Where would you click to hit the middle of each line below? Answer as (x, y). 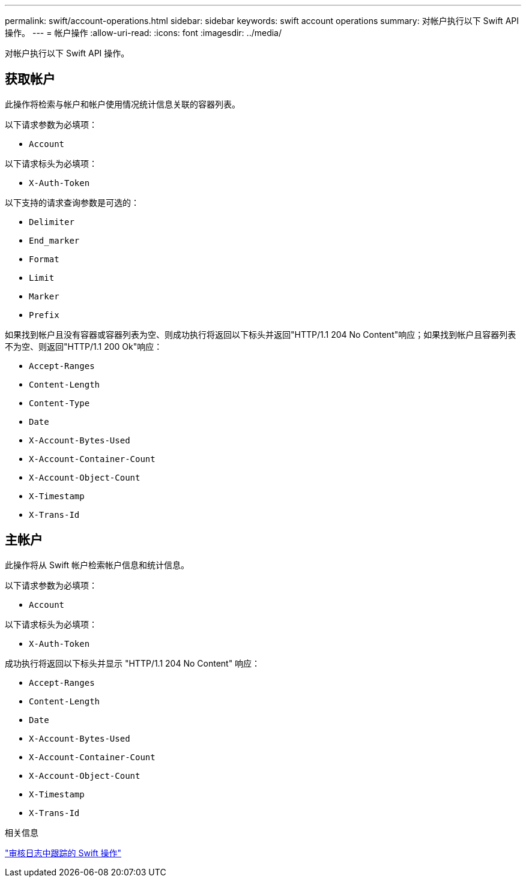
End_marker (54, 240)
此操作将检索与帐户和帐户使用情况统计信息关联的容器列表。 (122, 104)
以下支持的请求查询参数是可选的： (72, 202)
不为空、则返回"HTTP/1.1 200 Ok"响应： (84, 346)
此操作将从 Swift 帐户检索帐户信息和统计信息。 (97, 565)
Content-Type (59, 403)
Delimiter (52, 222)
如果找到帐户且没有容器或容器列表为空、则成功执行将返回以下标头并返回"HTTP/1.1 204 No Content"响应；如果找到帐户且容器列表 (261, 334)
